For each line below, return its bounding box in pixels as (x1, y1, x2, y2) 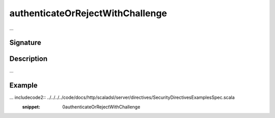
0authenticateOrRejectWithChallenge (62, 104, 141, 110)
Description (9, 55, 48, 63)
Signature (9, 38, 42, 47)
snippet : (22, 104, 41, 110)
